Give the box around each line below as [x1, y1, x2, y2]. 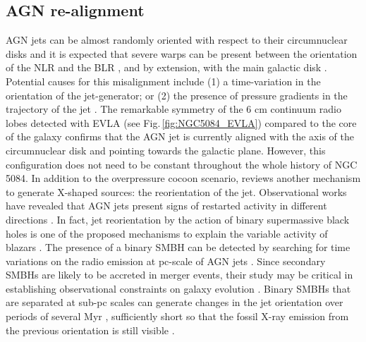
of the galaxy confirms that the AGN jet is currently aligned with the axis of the [6, 129, 354, 144]
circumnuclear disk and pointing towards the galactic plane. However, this [6, 142, 326, 157]
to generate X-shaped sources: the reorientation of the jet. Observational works [6, 184, 347, 199]
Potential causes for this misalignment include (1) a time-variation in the [6, 73, 321, 88]
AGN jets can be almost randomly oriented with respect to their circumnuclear [6, 32, 348, 47]
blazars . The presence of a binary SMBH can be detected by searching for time [6, 240, 350, 255]
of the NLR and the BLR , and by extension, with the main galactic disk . [6, 60, 327, 75]
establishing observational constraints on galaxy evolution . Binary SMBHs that [6, 281, 351, 295]
